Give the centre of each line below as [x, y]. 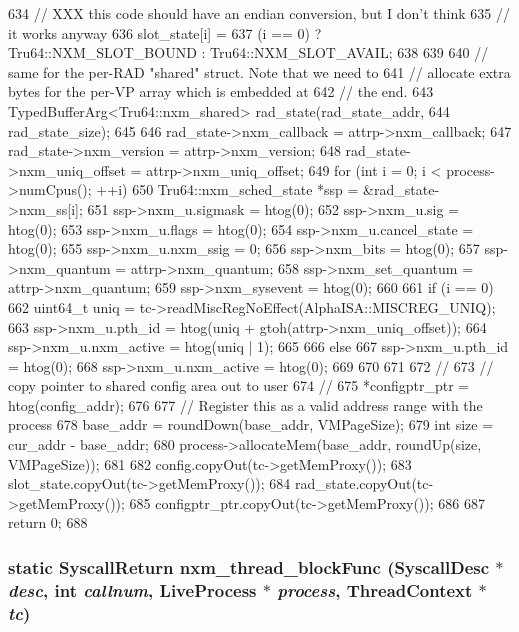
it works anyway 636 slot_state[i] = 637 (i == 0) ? [165, 32]
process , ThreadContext [375, 589]
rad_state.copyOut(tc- [364, 483]
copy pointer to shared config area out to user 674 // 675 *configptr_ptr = [239, 385]
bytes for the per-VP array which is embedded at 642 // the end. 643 [221, 91]
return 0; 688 [48, 522]
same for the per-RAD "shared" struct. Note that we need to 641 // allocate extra [259, 71]
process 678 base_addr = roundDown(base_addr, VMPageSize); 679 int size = [251, 424]
